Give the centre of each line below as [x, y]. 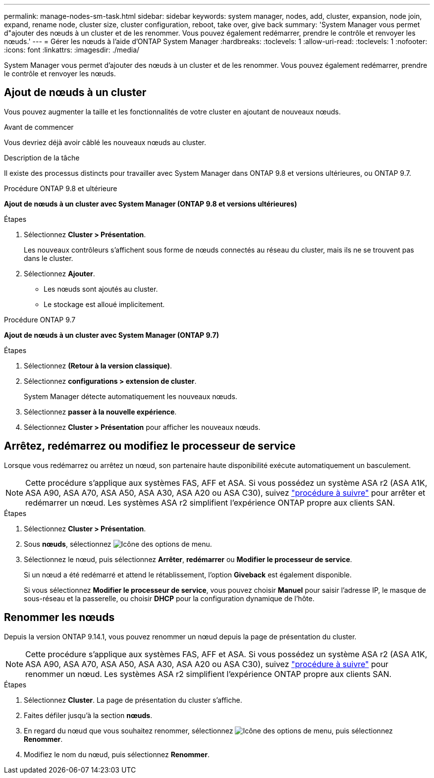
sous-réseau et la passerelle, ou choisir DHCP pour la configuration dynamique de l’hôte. [169, 598]
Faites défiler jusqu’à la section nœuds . [88, 715]
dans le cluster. [49, 258]
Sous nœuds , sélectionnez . [118, 544]
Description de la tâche [42, 157]
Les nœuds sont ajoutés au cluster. [101, 289]
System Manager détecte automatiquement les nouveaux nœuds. [131, 396]
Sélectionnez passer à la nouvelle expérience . [100, 412]
